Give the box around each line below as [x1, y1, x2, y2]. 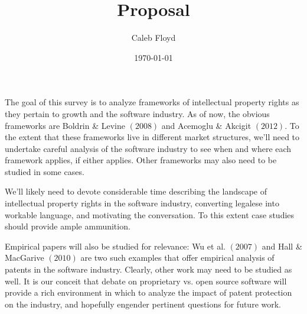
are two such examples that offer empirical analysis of [80, 251, 275, 264]
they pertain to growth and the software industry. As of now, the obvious [5, 107, 270, 119]
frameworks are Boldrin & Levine [5, 119, 126, 131]
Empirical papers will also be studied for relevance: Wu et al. [5, 239, 226, 252]
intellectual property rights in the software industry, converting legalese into [5, 197, 279, 209]
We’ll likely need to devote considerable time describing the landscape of [5, 185, 267, 198]
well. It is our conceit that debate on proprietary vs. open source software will [5, 274, 287, 287]
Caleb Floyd [131, 31, 176, 44]
